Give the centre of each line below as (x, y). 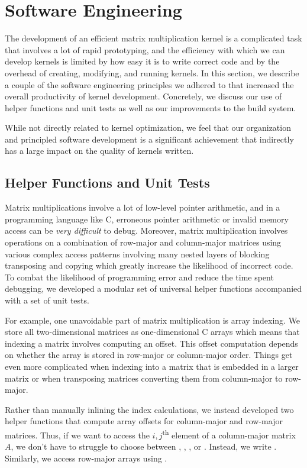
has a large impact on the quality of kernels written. (99, 151)
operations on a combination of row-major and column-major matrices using (143, 242)
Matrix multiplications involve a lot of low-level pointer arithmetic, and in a (143, 207)
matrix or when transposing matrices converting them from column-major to (144, 378)
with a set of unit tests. (47, 300)
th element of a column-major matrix (229, 434)
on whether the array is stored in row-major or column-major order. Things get (149, 355)
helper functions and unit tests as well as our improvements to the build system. (151, 107)
